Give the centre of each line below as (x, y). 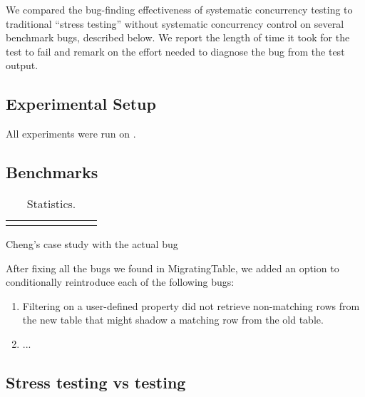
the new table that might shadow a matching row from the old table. (173, 320)
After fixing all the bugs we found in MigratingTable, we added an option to (173, 268)
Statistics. (51, 203)
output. (22, 65)
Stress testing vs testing (96, 382)
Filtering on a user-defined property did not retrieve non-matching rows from (191, 305)
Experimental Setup (81, 104)
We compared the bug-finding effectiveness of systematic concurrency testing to (179, 9)
